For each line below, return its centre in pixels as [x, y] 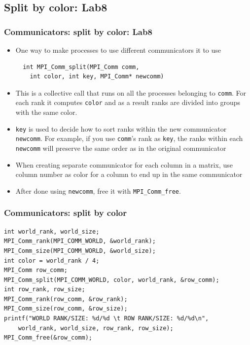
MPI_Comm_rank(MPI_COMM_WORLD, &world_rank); [80, 241]
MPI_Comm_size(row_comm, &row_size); [66, 309]
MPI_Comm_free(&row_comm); [48, 338]
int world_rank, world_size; [52, 231]
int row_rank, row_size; [45, 290]
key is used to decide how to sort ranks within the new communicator [121, 128]
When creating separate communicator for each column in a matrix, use [124, 164]
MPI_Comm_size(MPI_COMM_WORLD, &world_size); [80, 251]
